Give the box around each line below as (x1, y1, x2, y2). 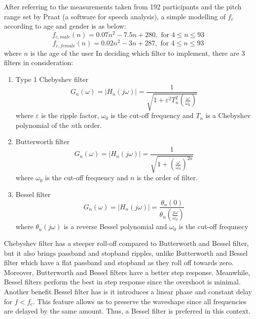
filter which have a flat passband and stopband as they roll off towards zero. (4, 257, 234, 268)
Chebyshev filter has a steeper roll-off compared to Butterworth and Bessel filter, (4, 238, 249, 248)
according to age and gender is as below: (4, 21, 126, 31)
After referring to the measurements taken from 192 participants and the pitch (4, 1, 242, 11)
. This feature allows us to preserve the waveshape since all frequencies (33, 296, 247, 306)
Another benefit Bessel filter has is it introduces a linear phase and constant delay (4, 286, 252, 296)
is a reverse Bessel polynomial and (64, 221, 167, 232)
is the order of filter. (137, 172, 198, 183)
